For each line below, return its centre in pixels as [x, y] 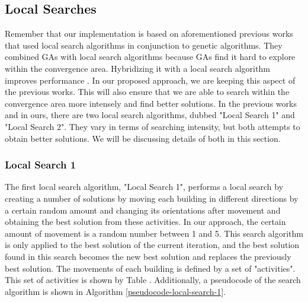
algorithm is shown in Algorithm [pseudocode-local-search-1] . [115, 291]
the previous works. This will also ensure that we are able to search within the [147, 92]
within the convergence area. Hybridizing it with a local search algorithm [137, 68]
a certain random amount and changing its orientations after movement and [143, 210]
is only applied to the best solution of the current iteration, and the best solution [152, 245]
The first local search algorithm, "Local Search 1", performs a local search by [144, 187]
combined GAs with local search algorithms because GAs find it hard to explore [150, 57]
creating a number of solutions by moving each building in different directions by [152, 198]
